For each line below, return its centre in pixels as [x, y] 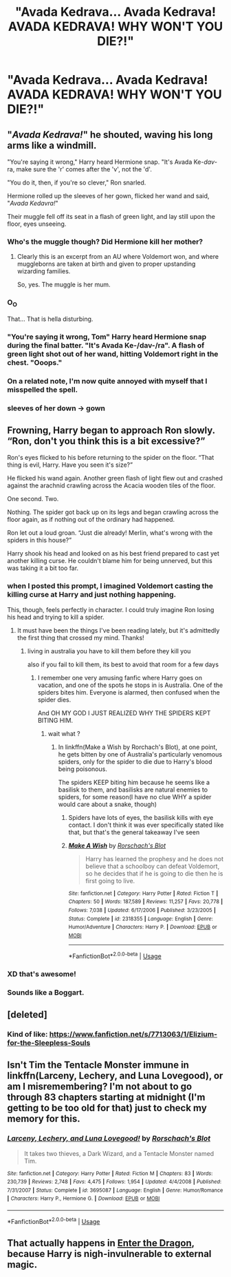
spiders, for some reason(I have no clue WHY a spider [135, 796]
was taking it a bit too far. [43, 568]
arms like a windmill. [52, 145]
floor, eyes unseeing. [37, 224]
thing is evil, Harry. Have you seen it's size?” [70, 465]
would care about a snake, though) [107, 804]
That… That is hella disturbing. [50, 319]
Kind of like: [27, 1034]
